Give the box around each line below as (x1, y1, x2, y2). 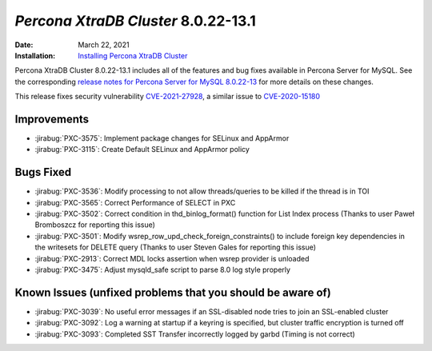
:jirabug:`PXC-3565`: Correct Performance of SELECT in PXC (34, 197, 236, 207)
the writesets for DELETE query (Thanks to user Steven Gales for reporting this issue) (34, 242, 316, 252)
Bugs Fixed (14, 166, 72, 179)
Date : (14, 40, 34, 50)
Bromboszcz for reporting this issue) (34, 220, 156, 229)
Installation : (14, 50, 56, 60)
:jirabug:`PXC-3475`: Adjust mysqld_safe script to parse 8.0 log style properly (34, 265, 291, 275)
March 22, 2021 (78, 40, 130, 50)
